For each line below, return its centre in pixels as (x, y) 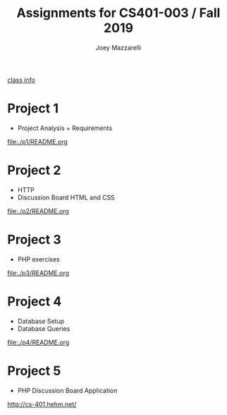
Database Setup (41, 321)
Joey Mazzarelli (118, 47)
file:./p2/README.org (38, 211)
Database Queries (44, 328)
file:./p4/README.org (38, 342)
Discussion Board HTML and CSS (66, 197)
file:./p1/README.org (38, 141)
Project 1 (33, 109)
